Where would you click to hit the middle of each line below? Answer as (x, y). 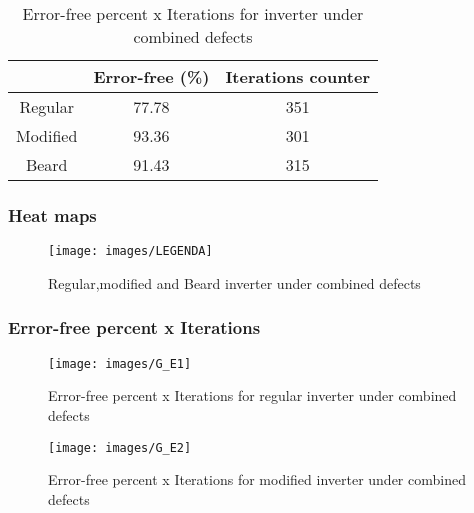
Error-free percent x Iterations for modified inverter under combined (257, 479)
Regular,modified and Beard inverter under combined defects (234, 282)
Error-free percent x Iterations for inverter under (193, 13)
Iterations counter (298, 76)
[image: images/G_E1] (120, 363)
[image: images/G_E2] (120, 447)
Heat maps (52, 214)
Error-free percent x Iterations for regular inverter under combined (252, 395)
